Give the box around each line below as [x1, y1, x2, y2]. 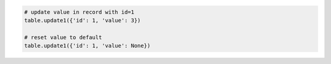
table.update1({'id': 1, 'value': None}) [24, 42, 151, 50]
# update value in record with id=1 [24, 8, 135, 15]
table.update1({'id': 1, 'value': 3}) [24, 17, 141, 24]
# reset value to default [24, 34, 102, 40]
